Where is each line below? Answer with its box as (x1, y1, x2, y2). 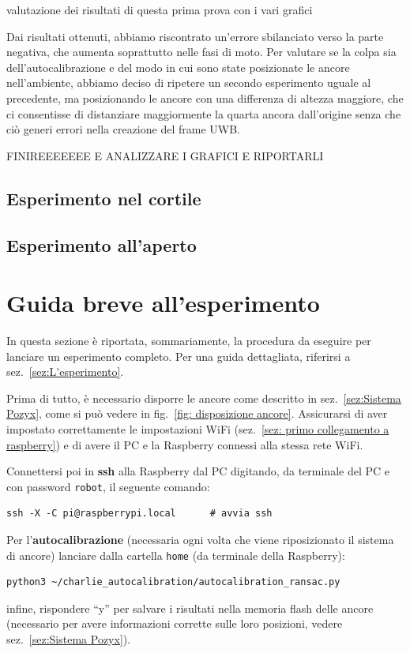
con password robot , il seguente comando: (6, 478, 210, 494)
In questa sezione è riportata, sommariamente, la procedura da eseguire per (6, 332, 371, 349)
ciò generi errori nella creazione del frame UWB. (6, 121, 240, 137)
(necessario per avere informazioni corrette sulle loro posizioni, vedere (6, 615, 343, 632)
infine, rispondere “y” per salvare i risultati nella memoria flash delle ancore (6, 599, 374, 616)
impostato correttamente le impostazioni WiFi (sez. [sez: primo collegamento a (6, 421, 389, 437)
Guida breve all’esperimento (6, 287, 320, 319)
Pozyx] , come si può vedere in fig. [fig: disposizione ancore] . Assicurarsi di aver (6, 405, 388, 422)
